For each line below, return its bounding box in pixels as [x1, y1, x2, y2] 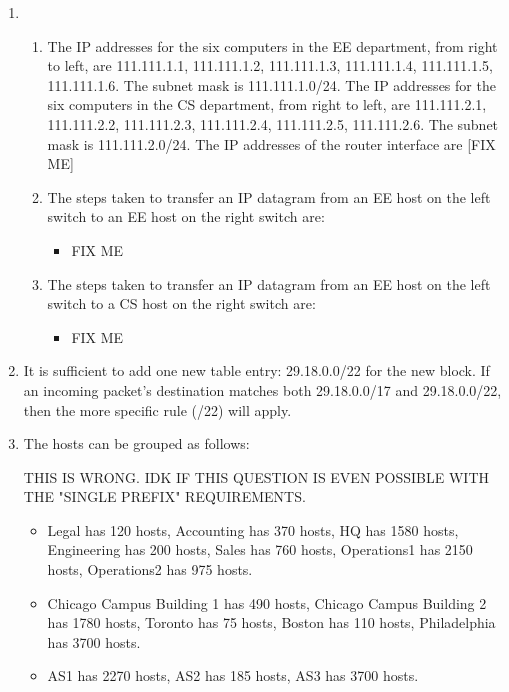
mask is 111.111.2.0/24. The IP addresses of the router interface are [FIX [47, 133, 496, 154]
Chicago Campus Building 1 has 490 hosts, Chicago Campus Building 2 [47, 592, 487, 613]
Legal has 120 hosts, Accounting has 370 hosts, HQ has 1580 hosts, [47, 519, 459, 540]
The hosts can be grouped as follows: [23, 433, 250, 454]
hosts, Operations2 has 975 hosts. [47, 559, 253, 580]
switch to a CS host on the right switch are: [47, 293, 316, 314]
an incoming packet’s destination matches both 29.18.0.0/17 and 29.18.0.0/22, [23, 379, 502, 400]
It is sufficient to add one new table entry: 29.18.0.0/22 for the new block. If [23, 360, 490, 381]
